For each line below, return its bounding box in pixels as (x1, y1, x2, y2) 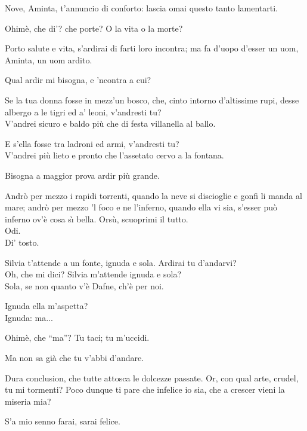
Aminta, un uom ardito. (5, 53, 92, 66)
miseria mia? (5, 395, 51, 407)
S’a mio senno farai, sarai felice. (5, 415, 120, 427)
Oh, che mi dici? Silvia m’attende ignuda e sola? (5, 268, 182, 280)
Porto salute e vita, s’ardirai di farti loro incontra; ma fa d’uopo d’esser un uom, (5, 42, 299, 54)
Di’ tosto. (5, 236, 39, 248)
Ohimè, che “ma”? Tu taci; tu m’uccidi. (5, 331, 150, 344)
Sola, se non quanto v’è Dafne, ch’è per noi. (5, 279, 164, 292)
